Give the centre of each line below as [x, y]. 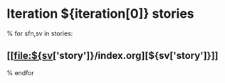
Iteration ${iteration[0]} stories [100, 14]
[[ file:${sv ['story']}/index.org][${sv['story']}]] [112, 56]
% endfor [21, 72]
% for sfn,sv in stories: [40, 33]
